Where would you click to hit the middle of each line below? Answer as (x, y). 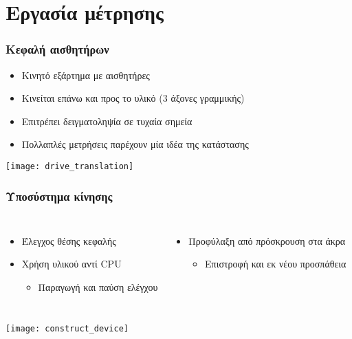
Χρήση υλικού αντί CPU (71, 264)
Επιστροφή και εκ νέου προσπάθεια (276, 264)
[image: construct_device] (67, 328)
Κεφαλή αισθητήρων (57, 49)
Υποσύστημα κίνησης (59, 196)
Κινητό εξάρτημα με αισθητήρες (86, 75)
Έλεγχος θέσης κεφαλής (69, 240)
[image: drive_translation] (70, 166)
